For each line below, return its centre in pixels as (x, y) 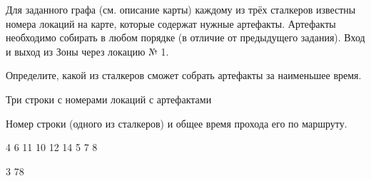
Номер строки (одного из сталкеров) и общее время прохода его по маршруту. (177, 123)
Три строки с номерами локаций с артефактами (109, 99)
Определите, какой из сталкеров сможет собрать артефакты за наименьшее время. (184, 75)
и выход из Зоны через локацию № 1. (87, 51)
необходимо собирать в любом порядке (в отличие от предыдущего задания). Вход (185, 37)
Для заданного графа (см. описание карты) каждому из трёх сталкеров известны (181, 9)
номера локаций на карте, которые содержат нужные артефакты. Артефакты (171, 23)
